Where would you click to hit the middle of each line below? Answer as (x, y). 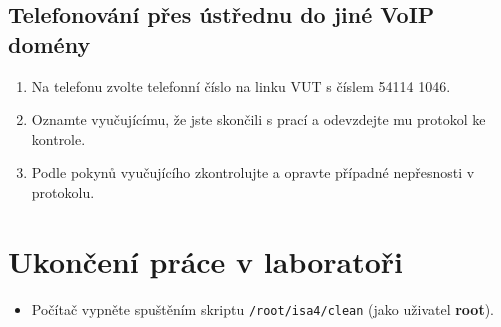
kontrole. (58, 138)
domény (49, 43)
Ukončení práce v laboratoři (206, 260)
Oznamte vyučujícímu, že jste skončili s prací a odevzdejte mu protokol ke (258, 119)
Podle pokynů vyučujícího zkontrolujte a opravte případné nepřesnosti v (253, 172)
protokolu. (63, 191)
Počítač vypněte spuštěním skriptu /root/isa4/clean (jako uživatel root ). (263, 308)
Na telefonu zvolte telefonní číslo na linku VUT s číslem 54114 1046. (241, 85)
